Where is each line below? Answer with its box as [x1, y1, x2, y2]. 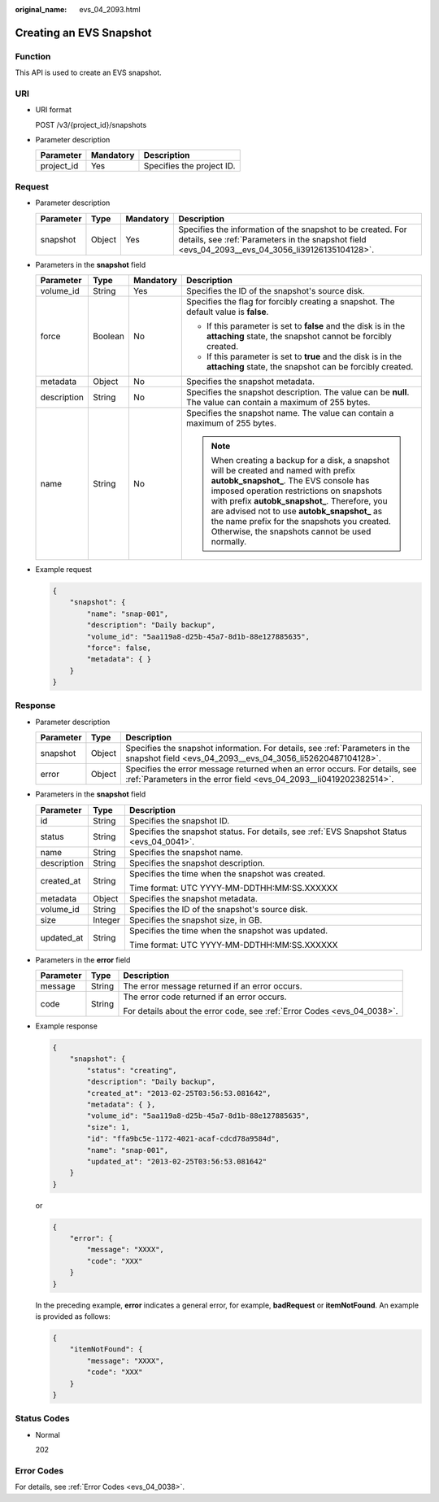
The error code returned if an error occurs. [123, 991, 288, 1002]
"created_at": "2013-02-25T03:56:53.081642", [86, 1089, 272, 1098]
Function [15, 50, 51, 62]
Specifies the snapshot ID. [128, 814, 230, 826]
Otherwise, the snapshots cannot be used [211, 526, 372, 537]
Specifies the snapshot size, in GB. [128, 914, 263, 925]
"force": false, [86, 643, 152, 653]
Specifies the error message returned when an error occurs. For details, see [125, 763, 417, 775]
